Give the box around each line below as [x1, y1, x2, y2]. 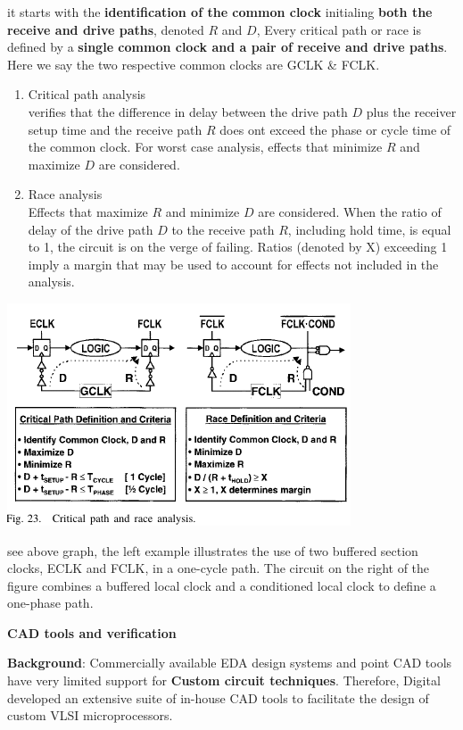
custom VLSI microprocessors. [7, 706, 173, 725]
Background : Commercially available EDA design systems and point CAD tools [7, 653, 452, 672]
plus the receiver [366, 102, 457, 120]
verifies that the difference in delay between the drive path [28, 102, 348, 120]
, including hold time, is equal [287, 220, 451, 238]
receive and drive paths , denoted [7, 20, 204, 38]
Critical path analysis [28, 85, 146, 104]
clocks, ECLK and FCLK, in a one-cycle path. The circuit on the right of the [7, 559, 430, 577]
